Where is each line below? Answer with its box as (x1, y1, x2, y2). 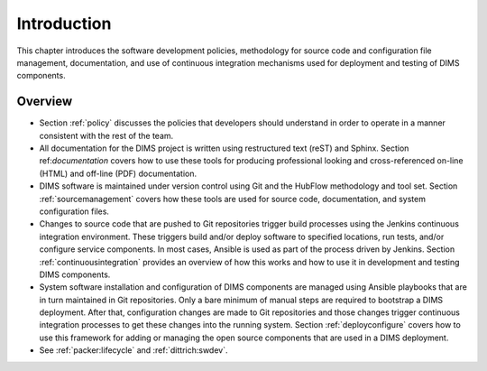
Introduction (16, 14, 112, 33)
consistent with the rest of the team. (39, 130, 174, 141)
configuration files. (39, 206, 110, 217)
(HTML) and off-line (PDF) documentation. (39, 168, 198, 179)
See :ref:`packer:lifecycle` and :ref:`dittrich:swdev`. (39, 345, 228, 356)
